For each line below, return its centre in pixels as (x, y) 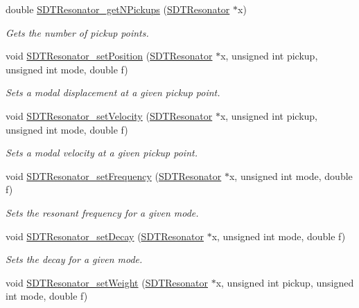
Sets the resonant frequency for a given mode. (102, 212)
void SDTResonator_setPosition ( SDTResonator (109, 56)
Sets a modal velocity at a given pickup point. (102, 153)
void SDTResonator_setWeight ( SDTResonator (107, 282)
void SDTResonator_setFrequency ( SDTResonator (114, 175)
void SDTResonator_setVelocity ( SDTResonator (109, 115)
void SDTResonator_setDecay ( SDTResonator (105, 236)
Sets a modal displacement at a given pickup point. (113, 92)
